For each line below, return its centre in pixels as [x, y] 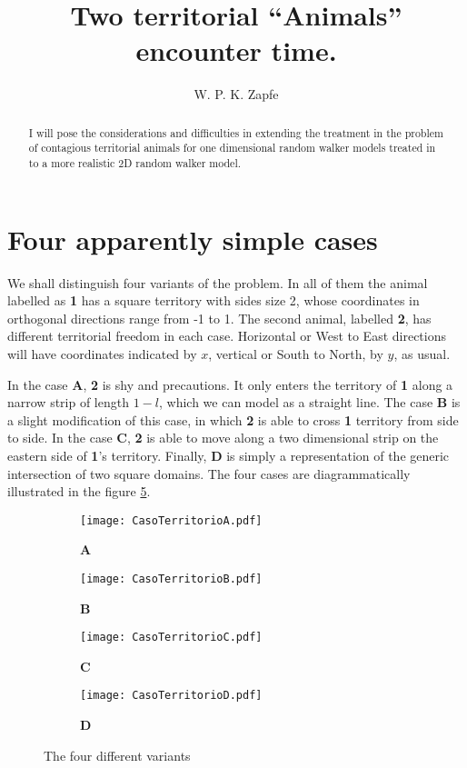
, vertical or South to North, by [296, 353]
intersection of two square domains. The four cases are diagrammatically [209, 473]
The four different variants [117, 755]
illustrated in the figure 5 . [79, 491]
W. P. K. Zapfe [236, 94]
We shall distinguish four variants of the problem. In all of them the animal [218, 282]
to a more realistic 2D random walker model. [134, 163]
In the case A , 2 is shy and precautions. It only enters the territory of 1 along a [230, 384]
